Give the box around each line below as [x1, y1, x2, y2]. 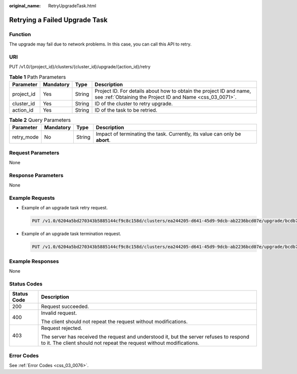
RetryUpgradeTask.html [48, 3, 97, 8]
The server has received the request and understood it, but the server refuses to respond [41, 333, 249, 340]
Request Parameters [9, 149, 59, 156]
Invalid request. [41, 310, 77, 317]
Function [9, 31, 31, 38]
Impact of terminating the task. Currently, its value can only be [96, 131, 241, 138]
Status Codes [9, 280, 43, 287]
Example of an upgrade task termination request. [21, 231, 121, 237]
